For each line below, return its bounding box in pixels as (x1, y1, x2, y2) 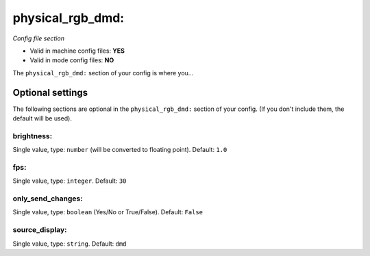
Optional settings (12, 86, 88, 99)
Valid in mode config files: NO (29, 56, 114, 64)
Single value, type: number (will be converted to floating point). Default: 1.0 (12, 146, 227, 154)
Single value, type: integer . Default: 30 (12, 177, 127, 185)
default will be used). (12, 114, 72, 123)
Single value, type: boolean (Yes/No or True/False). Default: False (12, 208, 203, 216)
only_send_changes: (12, 194, 83, 203)
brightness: (12, 131, 53, 140)
